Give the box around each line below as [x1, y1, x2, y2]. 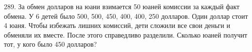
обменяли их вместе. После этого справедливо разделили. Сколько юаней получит [4, 29, 248, 39]
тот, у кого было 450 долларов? [4, 39, 97, 49]
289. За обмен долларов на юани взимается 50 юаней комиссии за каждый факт [4, 1, 240, 11]
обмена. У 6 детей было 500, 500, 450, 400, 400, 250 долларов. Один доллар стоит [4, 11, 248, 21]
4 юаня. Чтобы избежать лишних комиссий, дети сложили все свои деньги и [4, 20, 230, 30]
